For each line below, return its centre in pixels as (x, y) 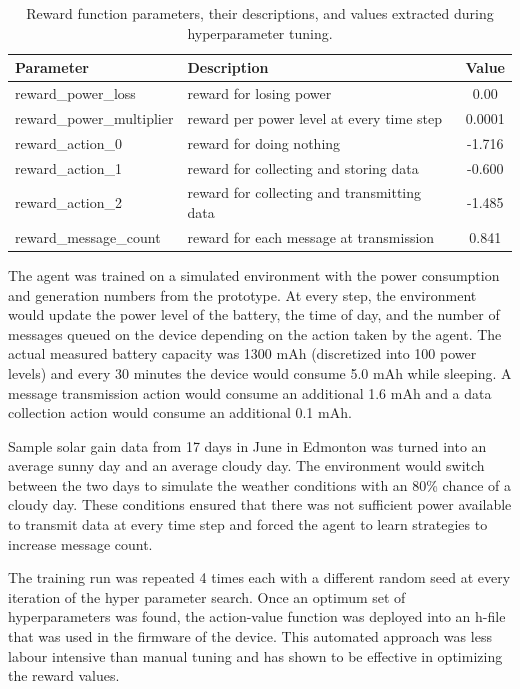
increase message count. (80, 543)
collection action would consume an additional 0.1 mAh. (180, 412)
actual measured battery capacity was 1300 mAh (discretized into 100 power (242, 353)
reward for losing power (259, 93)
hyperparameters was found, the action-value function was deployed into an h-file (257, 616)
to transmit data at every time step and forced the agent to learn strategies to (248, 524)
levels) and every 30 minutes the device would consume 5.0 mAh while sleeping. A (260, 372)
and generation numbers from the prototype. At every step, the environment (242, 294)
